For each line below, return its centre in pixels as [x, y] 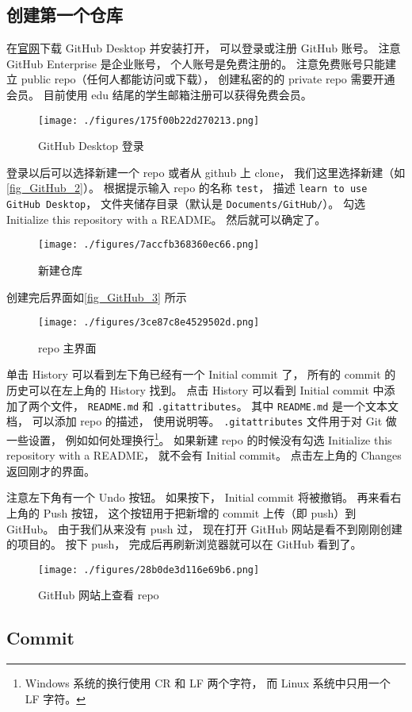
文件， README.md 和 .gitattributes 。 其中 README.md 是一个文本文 [225, 405]
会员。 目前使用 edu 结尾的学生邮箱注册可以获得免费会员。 [159, 94]
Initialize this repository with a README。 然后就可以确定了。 [166, 219]
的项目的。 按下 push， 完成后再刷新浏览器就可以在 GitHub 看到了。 [184, 544]
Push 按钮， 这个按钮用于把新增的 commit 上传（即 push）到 [200, 512]
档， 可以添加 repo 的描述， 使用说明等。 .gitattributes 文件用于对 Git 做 [202, 421]
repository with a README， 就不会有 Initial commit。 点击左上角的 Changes [204, 455]
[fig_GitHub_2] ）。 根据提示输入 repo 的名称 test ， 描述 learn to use [187, 188]
